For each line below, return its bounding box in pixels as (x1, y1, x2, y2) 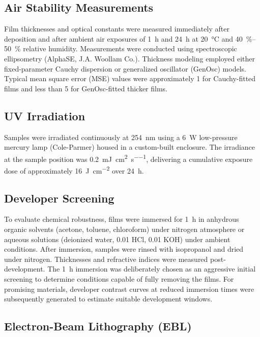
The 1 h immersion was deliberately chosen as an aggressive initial (47, 263, 256, 274)
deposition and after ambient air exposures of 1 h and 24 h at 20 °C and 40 (4, 33, 243, 44)
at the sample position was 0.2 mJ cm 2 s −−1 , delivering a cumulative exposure (4, 152, 253, 164)
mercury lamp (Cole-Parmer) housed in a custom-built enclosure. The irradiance (4, 142, 255, 152)
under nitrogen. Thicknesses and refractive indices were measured (4, 253, 208, 264)
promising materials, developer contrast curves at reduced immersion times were (4, 283, 254, 294)
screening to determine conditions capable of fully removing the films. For (4, 274, 234, 284)
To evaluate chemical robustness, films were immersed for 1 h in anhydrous (4, 214, 239, 224)
